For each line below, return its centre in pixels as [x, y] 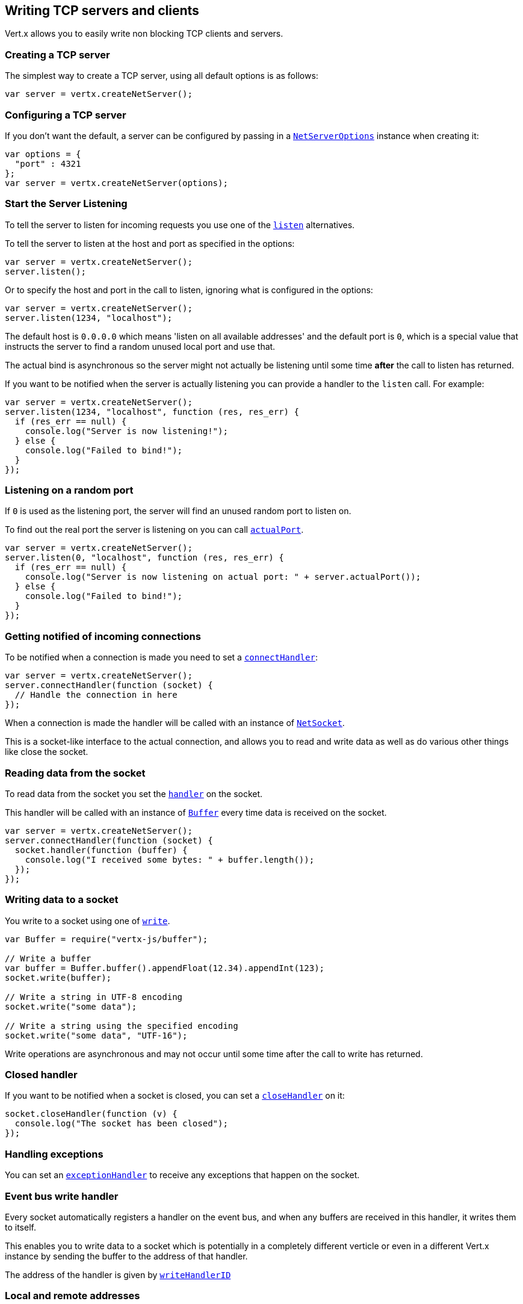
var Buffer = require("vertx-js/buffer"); [107, 939]
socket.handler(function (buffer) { [101, 850]
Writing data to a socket [62, 900]
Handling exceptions [54, 1154]
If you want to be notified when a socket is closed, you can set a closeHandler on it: [175, 1096]
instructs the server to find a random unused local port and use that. [140, 346]
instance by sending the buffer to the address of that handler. [126, 1256]
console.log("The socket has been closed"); [121, 1124]
